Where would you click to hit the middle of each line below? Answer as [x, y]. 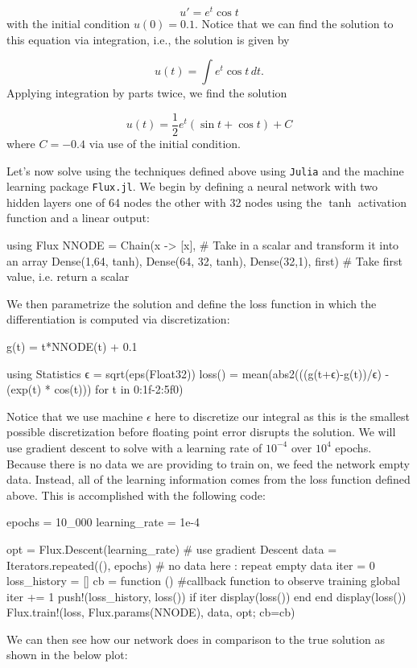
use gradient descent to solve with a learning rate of [134, 447]
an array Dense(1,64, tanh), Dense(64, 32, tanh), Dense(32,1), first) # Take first [204, 260]
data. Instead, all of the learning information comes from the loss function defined [208, 479]
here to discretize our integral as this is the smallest [282, 416]
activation [382, 202]
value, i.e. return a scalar [68, 276]
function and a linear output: [78, 218]
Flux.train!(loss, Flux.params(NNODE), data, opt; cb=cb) [151, 612]
